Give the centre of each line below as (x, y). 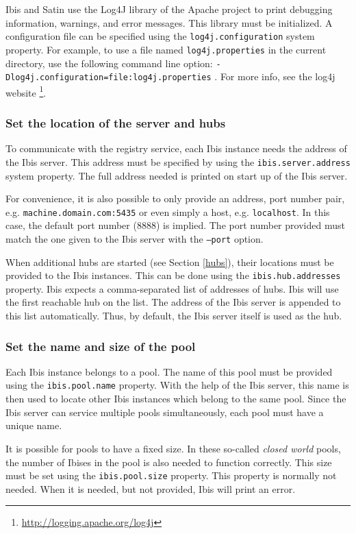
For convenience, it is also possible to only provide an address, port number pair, (175, 198)
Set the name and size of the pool (101, 346)
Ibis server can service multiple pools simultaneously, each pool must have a (165, 412)
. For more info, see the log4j (275, 76)
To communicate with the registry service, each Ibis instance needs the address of (176, 148)
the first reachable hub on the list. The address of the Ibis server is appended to (173, 302)
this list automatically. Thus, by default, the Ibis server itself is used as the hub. (174, 316)
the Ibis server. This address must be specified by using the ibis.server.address (178, 161)
